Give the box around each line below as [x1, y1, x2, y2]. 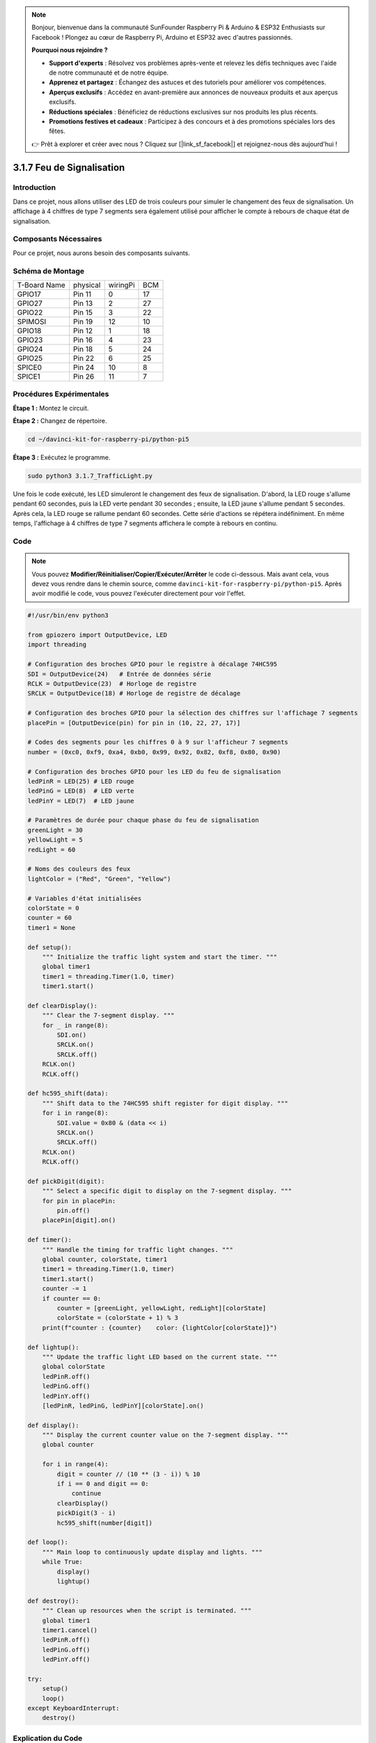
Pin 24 [73, 363, 95, 372]
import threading [27, 641, 87, 648]
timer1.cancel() [42, 1626, 97, 1634]
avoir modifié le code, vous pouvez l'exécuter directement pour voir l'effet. [31, 589, 246, 598]
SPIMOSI [17, 317, 47, 326]
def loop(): [27, 1538, 69, 1546]
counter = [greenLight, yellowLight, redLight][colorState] [56, 1304, 267, 1312]
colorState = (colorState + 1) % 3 [56, 1314, 179, 1322]
